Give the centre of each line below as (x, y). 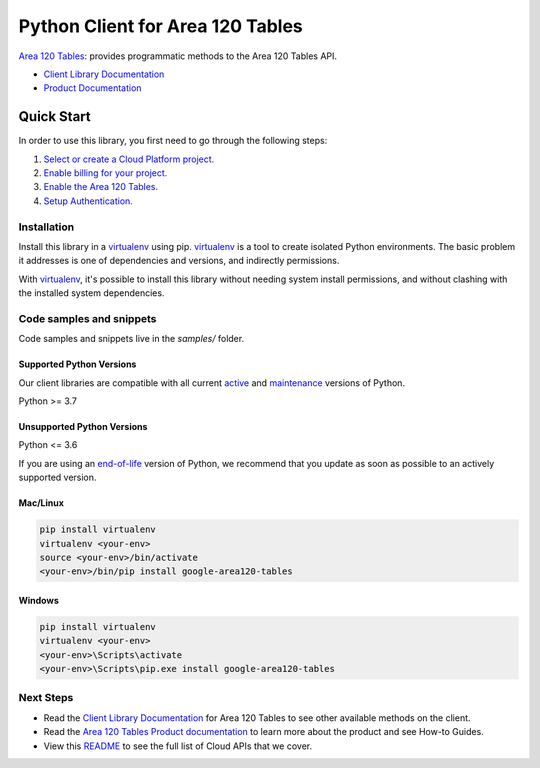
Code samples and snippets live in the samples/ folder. (131, 339)
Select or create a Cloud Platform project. (129, 159)
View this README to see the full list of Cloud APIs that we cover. (178, 746)
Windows (38, 600)
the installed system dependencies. (91, 293)
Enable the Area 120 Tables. (101, 187)
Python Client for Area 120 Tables (161, 26)
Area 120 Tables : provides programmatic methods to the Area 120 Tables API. (178, 56)
